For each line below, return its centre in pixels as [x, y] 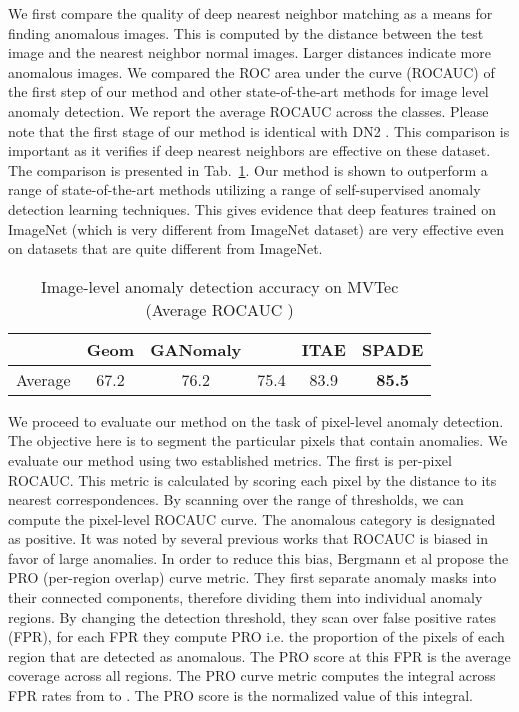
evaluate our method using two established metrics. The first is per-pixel [230, 459]
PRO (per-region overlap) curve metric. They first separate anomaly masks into [252, 577]
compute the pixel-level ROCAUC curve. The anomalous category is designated [252, 518]
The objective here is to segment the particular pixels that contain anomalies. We [258, 440]
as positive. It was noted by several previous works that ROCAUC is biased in [248, 538]
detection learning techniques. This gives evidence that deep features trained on [252, 208]
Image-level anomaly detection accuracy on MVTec [219, 286]
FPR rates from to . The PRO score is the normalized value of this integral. [240, 695]
